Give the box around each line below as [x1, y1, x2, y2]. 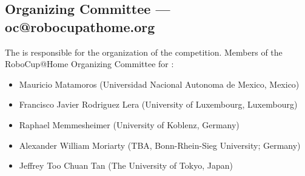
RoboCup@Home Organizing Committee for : [5, 57, 174, 70]
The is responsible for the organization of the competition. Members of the [5, 45, 283, 58]
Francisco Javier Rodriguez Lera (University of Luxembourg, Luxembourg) [19, 98, 298, 111]
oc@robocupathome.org [5, 17, 155, 36]
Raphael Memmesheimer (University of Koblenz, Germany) [19, 118, 240, 131]
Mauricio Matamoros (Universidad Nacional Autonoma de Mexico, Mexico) [19, 77, 300, 90]
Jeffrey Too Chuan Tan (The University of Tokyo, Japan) [19, 159, 233, 172]
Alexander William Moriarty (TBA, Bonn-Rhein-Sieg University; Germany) [19, 139, 301, 151]
